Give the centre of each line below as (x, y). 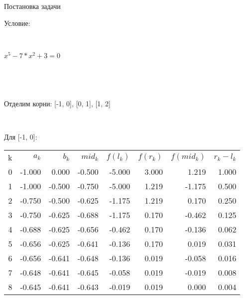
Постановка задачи (32, 6)
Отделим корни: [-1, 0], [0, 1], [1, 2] (57, 104)
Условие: (17, 23)
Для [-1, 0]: (21, 137)
